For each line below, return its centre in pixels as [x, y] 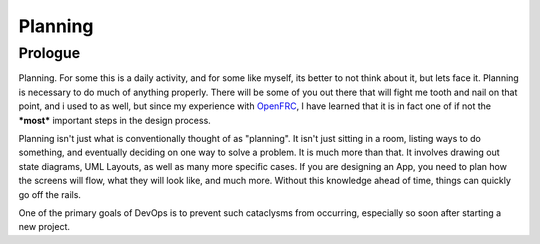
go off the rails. [50, 194]
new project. [44, 227]
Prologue [49, 53]
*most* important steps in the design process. [115, 120]
